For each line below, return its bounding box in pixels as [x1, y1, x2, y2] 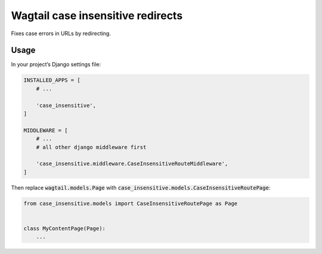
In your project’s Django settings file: [11, 61, 101, 68]
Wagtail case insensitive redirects [11, 9, 183, 22]
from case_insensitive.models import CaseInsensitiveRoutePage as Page [23, 200, 238, 207]
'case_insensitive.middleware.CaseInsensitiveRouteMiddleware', [36, 160, 228, 167]
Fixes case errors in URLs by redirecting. [11, 30, 112, 37]
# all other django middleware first [36, 144, 147, 150]
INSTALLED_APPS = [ [23, 77, 80, 83]
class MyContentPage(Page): [23, 225, 106, 232]
